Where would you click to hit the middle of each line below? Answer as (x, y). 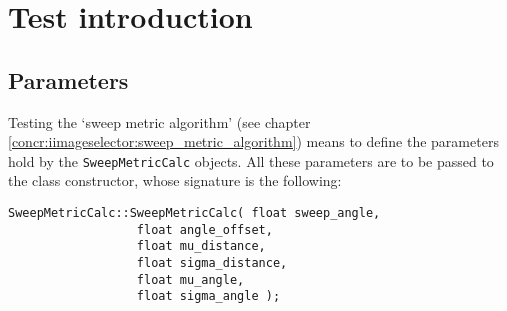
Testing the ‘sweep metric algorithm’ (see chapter (159, 121)
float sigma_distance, (212, 262)
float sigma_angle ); (208, 296)
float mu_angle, (190, 279)
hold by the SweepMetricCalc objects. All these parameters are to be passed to (251, 160)
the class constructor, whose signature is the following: (175, 180)
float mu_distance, (201, 246)
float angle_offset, (204, 229)
